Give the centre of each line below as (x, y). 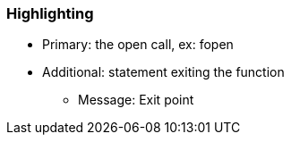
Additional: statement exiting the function (163, 72)
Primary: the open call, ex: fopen (138, 45)
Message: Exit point (136, 100)
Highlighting (50, 13)
